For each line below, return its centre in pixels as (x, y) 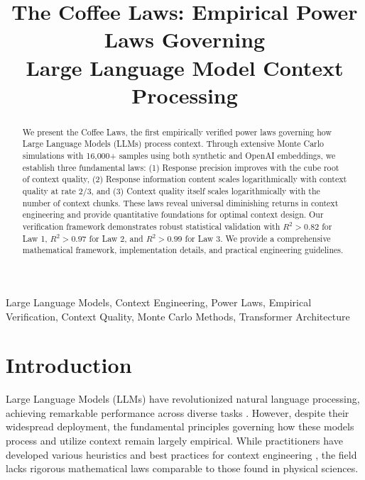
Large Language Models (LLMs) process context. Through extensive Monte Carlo (173, 144)
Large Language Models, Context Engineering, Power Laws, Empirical (159, 302)
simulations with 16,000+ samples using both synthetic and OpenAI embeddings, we (179, 156)
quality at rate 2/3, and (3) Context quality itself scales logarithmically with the (171, 191)
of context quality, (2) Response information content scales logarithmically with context (185, 179)
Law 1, (35, 238)
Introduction (69, 365)
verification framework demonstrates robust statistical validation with (151, 226)
